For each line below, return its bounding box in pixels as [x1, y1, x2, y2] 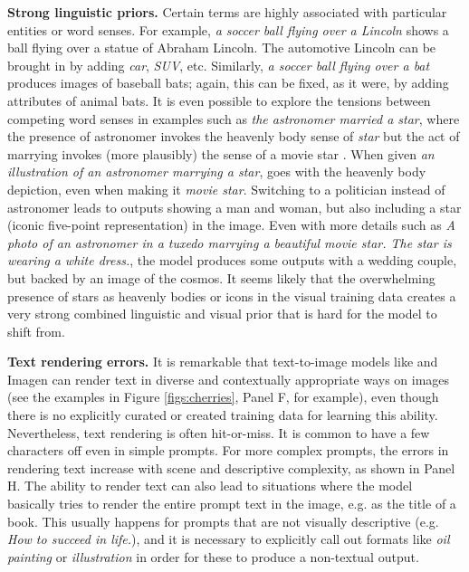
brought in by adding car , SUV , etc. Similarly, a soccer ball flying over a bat [7, 55, 430, 74]
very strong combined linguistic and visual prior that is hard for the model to [7, 304, 437, 323]
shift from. [7, 321, 65, 340]
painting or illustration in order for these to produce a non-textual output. [7, 547, 419, 566]
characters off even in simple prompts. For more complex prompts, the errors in [7, 441, 449, 460]
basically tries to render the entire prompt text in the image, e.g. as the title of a [7, 494, 456, 513]
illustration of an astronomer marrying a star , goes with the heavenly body [7, 162, 426, 181]
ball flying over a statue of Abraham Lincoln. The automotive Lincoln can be [7, 38, 436, 57]
